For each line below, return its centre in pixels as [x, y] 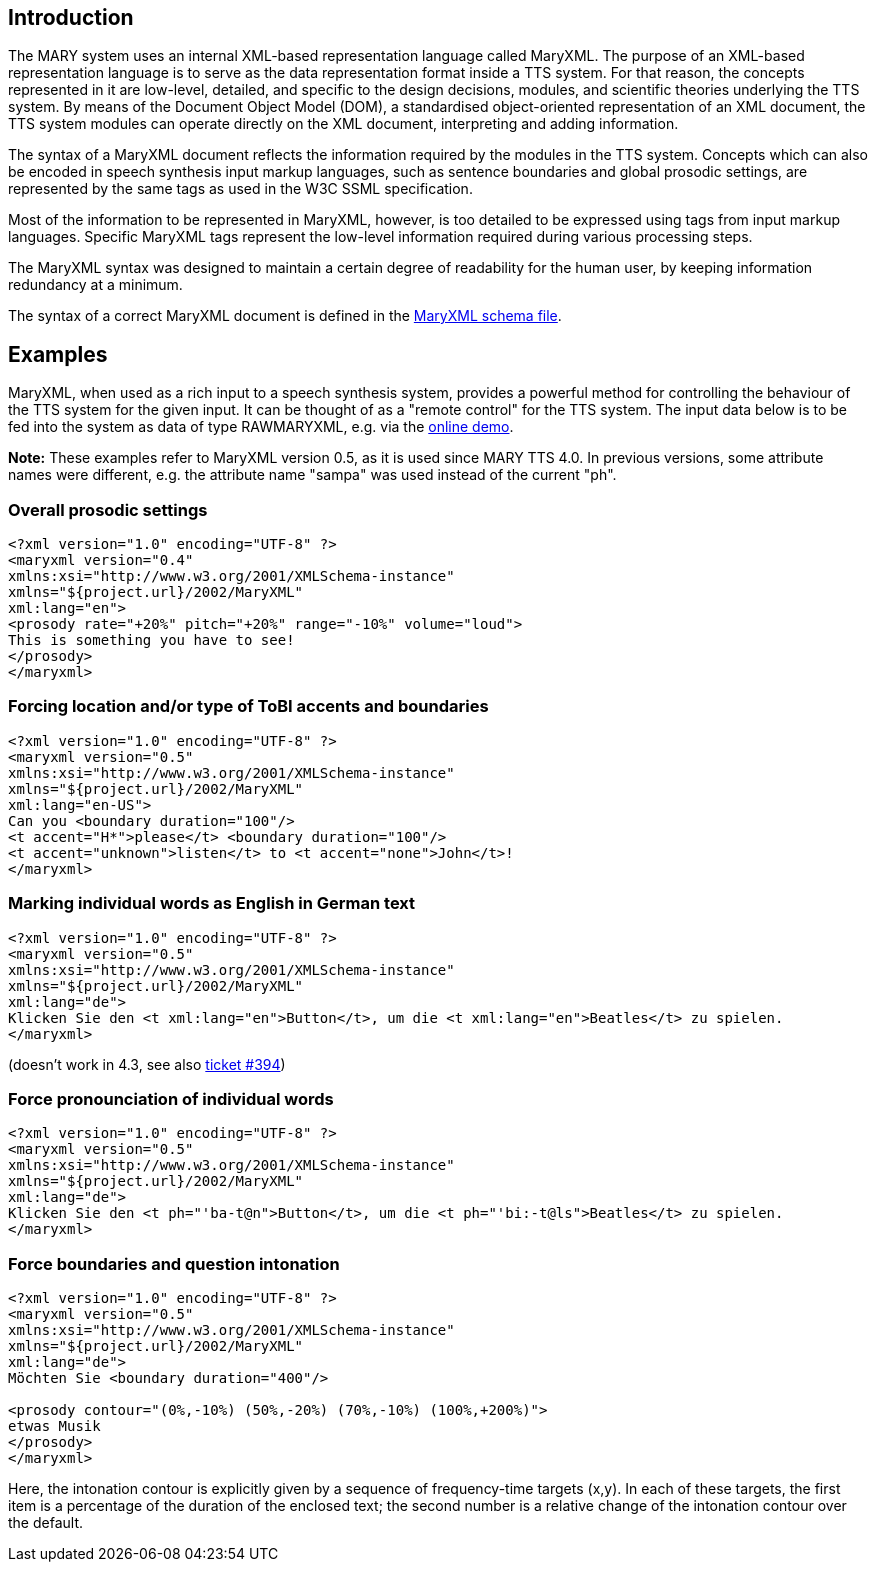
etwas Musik [54, 1426]
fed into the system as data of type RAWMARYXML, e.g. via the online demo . [261, 427]
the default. [46, 1523]
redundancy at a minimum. [95, 285]
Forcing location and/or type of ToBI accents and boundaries [248, 706]
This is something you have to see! [151, 640]
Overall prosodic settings [108, 509]
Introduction [71, 17]
